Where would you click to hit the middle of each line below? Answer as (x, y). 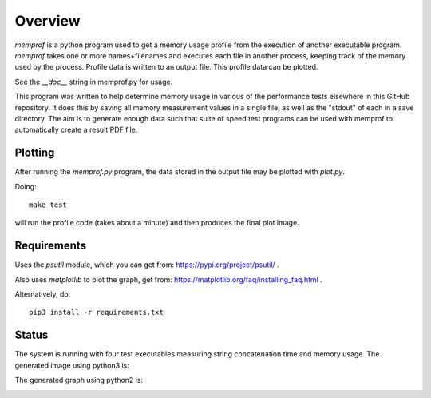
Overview (47, 21)
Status (32, 335)
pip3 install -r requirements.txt (96, 312)
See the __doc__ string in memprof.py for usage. (94, 82)
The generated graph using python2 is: (79, 380)
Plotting (35, 153)
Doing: (26, 186)
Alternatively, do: (43, 294)
